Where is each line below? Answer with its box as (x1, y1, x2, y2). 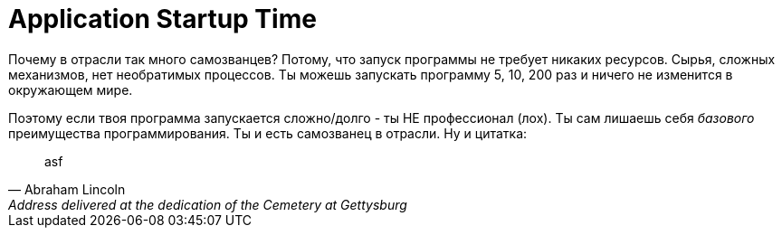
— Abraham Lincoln (8, 181, 126, 197)
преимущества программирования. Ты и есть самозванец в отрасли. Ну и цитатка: (8, 125, 528, 141)
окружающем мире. (8, 81, 133, 98)
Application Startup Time (8, 4, 317, 34)
